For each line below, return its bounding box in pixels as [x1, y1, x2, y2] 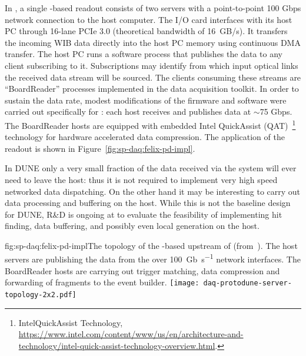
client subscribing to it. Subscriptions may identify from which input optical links [5, 59, 298, 71]
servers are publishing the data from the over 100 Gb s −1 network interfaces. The [5, 251, 301, 265]
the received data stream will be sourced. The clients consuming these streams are [5, 71, 301, 83]
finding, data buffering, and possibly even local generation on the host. [5, 219, 260, 232]
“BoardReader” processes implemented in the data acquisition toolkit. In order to [5, 82, 299, 95]
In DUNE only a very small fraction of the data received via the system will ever [5, 162, 297, 174]
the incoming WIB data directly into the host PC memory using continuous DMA [5, 36, 301, 48]
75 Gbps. [260, 105, 292, 118]
